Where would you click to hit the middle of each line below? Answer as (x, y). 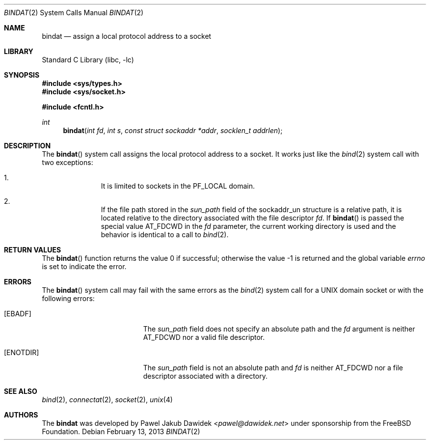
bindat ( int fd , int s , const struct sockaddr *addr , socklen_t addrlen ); (173, 130)
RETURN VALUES (33, 250)
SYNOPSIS (22, 75)
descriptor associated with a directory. (205, 376)
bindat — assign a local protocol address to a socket (127, 36)
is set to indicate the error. (84, 266)
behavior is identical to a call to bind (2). (165, 235)
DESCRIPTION (27, 146)
